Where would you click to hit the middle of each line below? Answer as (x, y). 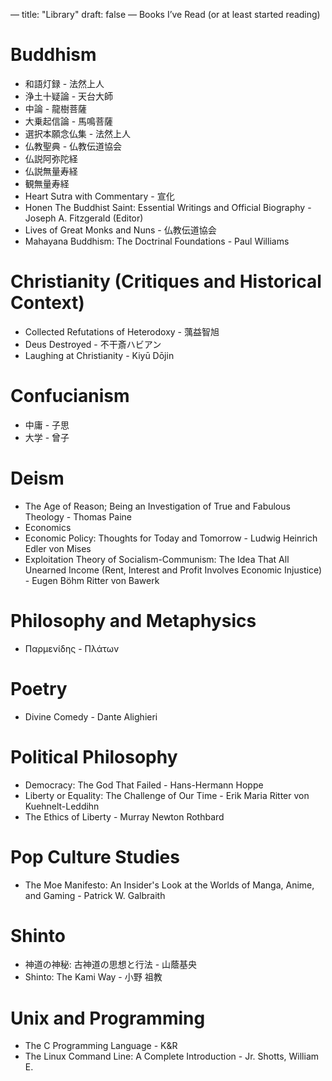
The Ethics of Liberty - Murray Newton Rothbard (124, 816)
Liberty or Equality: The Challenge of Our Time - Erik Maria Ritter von (167, 795)
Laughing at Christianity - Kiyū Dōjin (99, 355)
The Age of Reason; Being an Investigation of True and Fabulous (157, 506)
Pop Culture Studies (95, 856)
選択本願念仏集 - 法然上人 (78, 133)
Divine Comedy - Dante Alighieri (91, 716)
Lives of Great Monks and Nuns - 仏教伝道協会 (120, 230)
